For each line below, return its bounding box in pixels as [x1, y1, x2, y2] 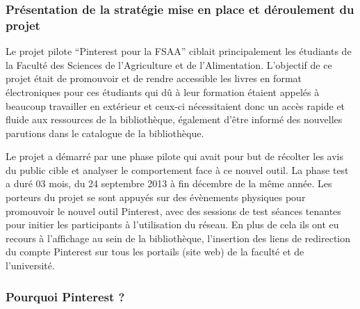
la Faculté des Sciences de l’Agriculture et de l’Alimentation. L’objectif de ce [6, 57, 332, 72]
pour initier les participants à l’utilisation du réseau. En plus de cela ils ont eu [6, 217, 339, 232]
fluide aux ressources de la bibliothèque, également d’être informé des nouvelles [6, 112, 343, 127]
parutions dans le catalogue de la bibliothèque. [6, 125, 204, 140]
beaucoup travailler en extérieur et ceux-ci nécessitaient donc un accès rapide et [6, 98, 345, 113]
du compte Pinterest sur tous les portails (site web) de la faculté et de [6, 244, 304, 259]
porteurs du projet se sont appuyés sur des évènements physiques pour [6, 190, 306, 205]
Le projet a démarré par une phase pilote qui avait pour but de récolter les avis [6, 149, 344, 164]
